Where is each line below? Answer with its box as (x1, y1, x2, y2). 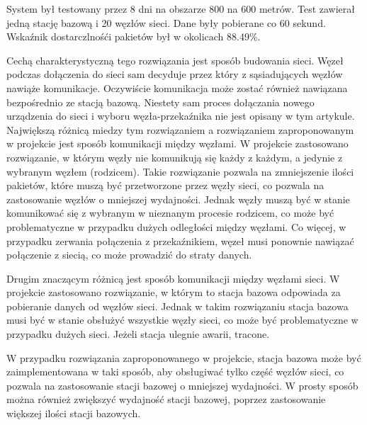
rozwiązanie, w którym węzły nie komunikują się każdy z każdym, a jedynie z (6, 149, 343, 164)
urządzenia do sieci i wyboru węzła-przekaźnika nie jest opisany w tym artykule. (6, 108, 355, 123)
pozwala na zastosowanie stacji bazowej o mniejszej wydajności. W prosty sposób (6, 378, 358, 392)
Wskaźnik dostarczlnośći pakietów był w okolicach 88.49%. (6, 29, 261, 44)
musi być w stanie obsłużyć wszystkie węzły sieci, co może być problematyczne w (6, 312, 358, 327)
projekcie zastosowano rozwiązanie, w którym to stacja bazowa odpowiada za (6, 285, 341, 300)
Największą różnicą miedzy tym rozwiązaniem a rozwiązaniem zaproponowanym (6, 122, 354, 137)
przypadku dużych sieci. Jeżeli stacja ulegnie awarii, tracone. (6, 327, 270, 341)
